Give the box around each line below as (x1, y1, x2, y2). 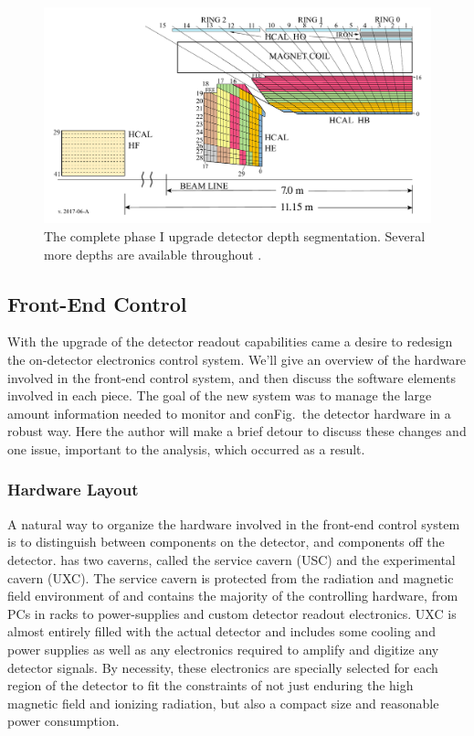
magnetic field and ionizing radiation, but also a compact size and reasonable (7, 693, 439, 712)
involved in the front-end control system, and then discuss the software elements (7, 368, 457, 387)
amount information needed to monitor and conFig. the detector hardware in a (7, 403, 451, 422)
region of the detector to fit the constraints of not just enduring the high (7, 676, 414, 695)
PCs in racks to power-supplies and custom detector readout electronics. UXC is (7, 603, 457, 623)
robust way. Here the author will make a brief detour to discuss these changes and (7, 421, 467, 441)
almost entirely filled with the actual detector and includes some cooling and (7, 622, 436, 641)
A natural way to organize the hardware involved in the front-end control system (7, 514, 460, 533)
